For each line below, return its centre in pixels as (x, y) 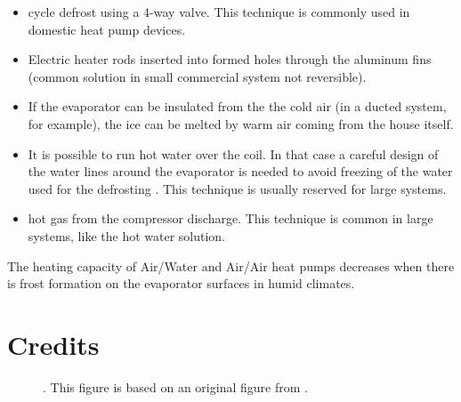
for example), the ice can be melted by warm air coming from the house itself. (241, 123)
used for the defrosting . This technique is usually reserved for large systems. (237, 188)
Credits (53, 344)
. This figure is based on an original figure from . (175, 386)
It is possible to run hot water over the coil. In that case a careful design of (233, 153)
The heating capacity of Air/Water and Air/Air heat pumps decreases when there (231, 265)
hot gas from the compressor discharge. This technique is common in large (230, 218)
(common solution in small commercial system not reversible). (197, 76)
